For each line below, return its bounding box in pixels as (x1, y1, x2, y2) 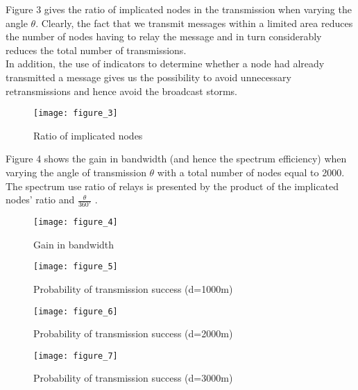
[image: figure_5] (33, 262, 118, 272)
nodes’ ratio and (6, 192, 75, 207)
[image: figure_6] (33, 306, 118, 316)
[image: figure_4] (33, 217, 118, 228)
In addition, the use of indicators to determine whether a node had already (6, 56, 325, 71)
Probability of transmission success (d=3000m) (33, 371, 233, 385)
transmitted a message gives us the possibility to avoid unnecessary (6, 69, 291, 84)
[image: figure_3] (33, 108, 118, 119)
